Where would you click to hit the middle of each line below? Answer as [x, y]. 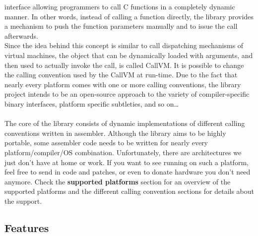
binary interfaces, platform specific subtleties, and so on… [92, 103]
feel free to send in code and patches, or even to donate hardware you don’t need [128, 172]
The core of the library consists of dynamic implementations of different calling [125, 123]
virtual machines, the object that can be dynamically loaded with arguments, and [129, 55]
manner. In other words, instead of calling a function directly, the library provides [129, 16]
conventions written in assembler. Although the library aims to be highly [115, 133]
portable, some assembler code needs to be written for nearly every [106, 143]
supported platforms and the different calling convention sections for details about [129, 191]
